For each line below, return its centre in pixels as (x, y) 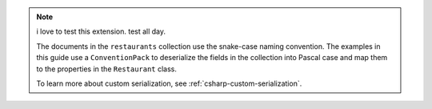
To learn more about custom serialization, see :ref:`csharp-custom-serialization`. (169, 83)
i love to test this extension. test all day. (101, 31)
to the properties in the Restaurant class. (107, 69)
